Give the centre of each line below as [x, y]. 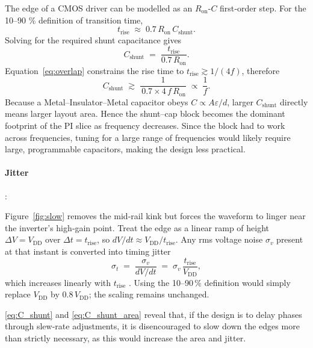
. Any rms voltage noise [219, 239]
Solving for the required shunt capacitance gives [93, 39]
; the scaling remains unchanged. [149, 294]
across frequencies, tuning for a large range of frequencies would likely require [148, 137]
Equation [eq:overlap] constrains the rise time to [95, 70]
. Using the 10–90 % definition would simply [209, 282]
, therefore [261, 70]
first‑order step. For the [263, 8]
